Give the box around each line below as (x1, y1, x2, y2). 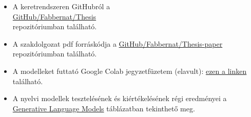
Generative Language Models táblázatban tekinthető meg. (12, 103, 195, 113)
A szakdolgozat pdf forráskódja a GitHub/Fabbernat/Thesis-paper (12, 38, 223, 49)
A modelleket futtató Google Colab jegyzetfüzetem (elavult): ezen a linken (12, 65, 247, 76)
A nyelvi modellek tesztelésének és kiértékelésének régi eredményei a (12, 93, 227, 104)
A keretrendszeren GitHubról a (12, 1, 110, 11)
